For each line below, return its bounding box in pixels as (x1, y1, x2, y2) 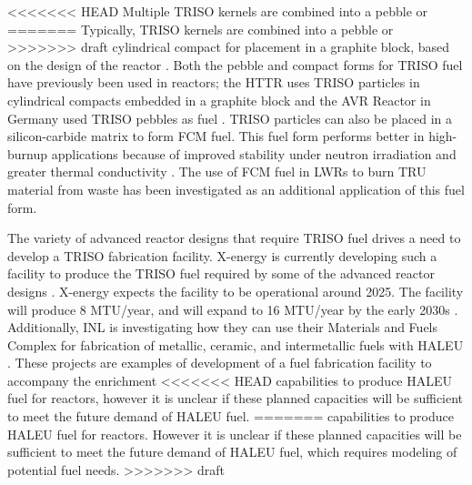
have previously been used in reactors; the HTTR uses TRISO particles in (7, 73, 420, 92)
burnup (7, 144, 48, 163)
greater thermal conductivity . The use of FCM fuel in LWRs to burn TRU (7, 162, 427, 181)
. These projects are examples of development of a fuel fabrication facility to (7, 353, 432, 372)
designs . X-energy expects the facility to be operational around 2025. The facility (7, 281, 464, 300)
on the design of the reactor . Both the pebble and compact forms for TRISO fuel (7, 55, 463, 74)
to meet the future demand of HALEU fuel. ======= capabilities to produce (7, 407, 454, 426)
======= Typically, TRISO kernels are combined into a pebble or (7, 19, 394, 38)
